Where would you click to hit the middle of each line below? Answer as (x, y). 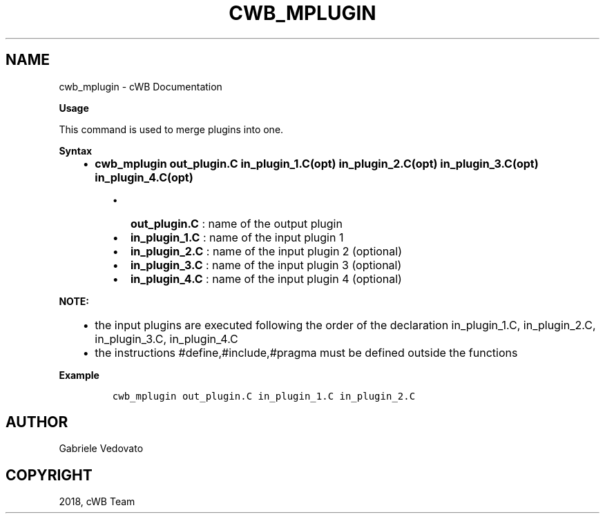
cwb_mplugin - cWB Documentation (141, 86)
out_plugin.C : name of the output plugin (236, 223)
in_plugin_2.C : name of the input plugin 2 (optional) (266, 251)
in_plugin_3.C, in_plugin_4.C (166, 339)
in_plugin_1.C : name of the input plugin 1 (237, 237)
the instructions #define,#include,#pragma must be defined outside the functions (306, 352)
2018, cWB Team (97, 502)
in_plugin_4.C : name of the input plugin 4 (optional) (266, 278)
